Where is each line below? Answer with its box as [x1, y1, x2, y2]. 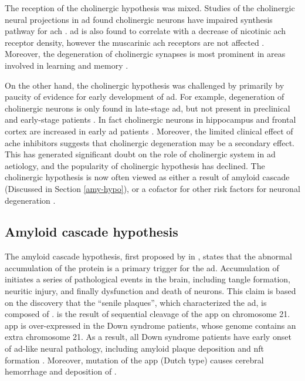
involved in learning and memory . [5, 59, 128, 71]
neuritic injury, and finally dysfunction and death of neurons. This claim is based [5, 285, 296, 297]
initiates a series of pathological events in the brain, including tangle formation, [5, 273, 290, 285]
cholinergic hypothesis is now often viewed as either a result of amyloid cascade [5, 171, 290, 183]
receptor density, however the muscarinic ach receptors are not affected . [5, 36, 265, 48]
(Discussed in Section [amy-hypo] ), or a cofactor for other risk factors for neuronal [5, 182, 300, 194]
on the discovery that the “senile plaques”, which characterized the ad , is [5, 296, 267, 308]
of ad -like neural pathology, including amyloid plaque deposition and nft [5, 342, 265, 355]
